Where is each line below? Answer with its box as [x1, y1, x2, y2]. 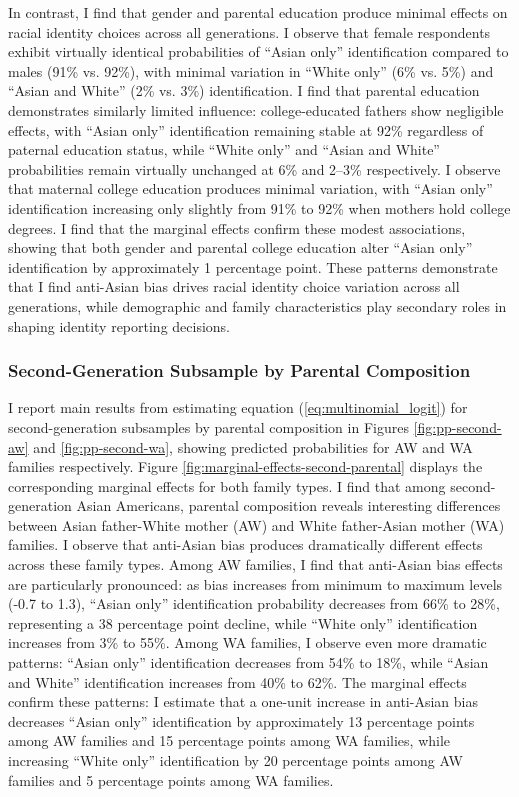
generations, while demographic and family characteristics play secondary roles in [8, 295, 507, 316]
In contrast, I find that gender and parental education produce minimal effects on [8, 2, 508, 22]
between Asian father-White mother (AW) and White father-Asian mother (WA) [8, 514, 505, 535]
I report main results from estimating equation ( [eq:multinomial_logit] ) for [8, 397, 468, 418]
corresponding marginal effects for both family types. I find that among [8, 475, 446, 496]
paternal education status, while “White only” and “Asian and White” [8, 139, 440, 160]
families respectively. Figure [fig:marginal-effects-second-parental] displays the [8, 456, 483, 477]
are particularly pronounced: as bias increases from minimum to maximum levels [8, 573, 503, 594]
